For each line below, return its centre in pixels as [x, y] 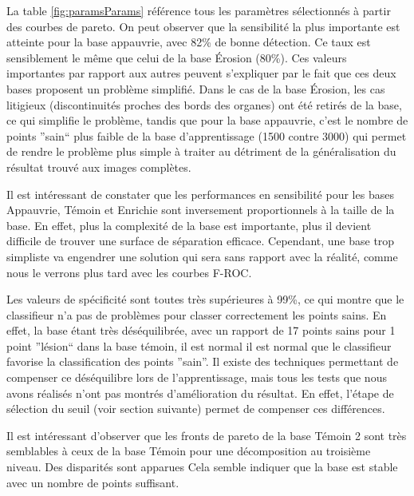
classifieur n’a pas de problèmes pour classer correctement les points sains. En [197, 314]
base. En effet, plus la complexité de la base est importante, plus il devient [189, 225]
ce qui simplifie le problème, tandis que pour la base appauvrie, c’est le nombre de [207, 120]
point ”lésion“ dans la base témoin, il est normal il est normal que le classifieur [199, 345]
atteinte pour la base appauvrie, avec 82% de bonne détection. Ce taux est [189, 42]
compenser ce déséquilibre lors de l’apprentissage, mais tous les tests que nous [197, 377]
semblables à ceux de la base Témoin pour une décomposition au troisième [189, 451]
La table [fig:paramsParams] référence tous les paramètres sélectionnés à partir [199, 10]
